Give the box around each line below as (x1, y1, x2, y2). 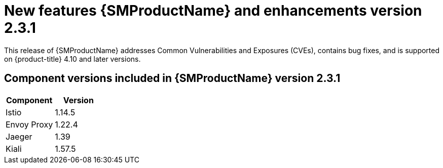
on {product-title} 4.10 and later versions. (4, 54, 141, 63)
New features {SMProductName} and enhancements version (4, 2, 422, 19)
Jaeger (6, 131, 32, 142)
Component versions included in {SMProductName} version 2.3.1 (4, 72, 341, 85)
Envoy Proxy (6, 119, 53, 130)
